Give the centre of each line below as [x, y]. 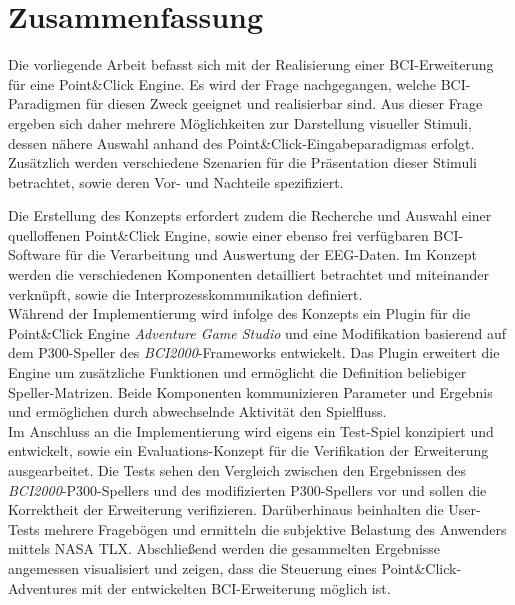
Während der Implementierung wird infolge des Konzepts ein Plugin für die [239, 313]
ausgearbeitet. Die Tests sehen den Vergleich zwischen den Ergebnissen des [237, 470]
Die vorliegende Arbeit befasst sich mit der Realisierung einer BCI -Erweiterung [251, 64]
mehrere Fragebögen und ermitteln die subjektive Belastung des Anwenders [275, 528]
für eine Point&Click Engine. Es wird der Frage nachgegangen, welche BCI [237, 83]
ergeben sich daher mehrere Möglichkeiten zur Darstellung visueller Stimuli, [240, 122]
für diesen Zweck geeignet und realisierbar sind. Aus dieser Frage [284, 103]
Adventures [42, 587]
